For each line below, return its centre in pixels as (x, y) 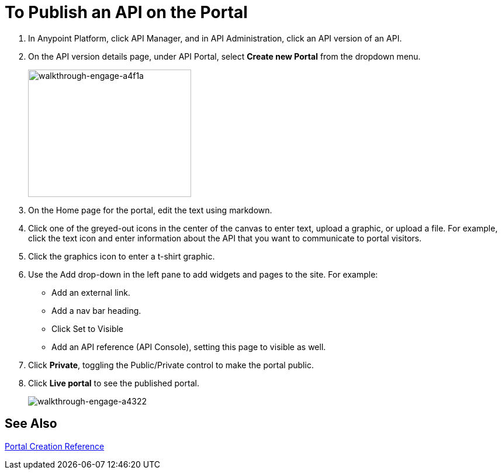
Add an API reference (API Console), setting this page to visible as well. (189, 347)
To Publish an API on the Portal (126, 12)
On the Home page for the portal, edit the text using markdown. (150, 210)
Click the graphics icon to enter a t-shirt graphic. (122, 256)
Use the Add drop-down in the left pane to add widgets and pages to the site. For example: (203, 274)
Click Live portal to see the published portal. (114, 383)
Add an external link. (91, 292)
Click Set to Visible (88, 328)
